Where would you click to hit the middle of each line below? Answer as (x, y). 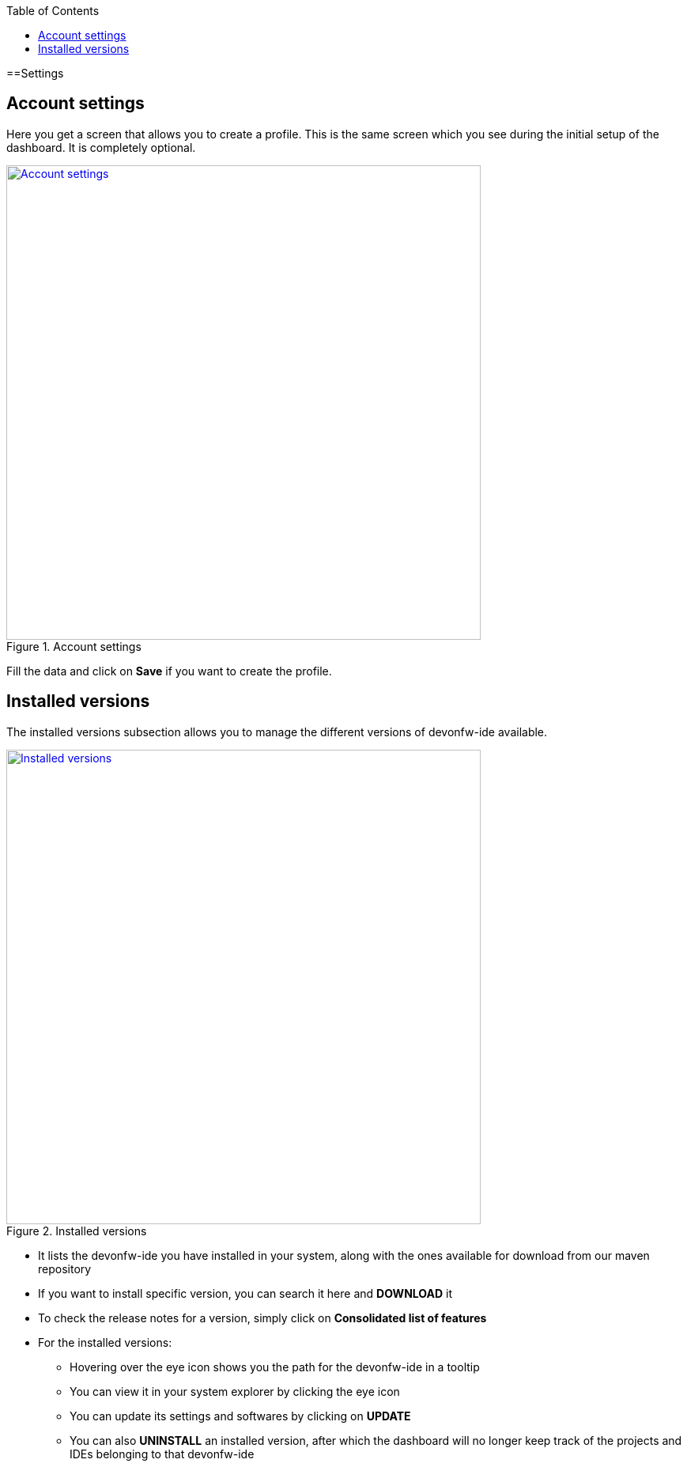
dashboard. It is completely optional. (101, 147)
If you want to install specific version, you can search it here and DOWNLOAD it (245, 1293)
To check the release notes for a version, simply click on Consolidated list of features (262, 1318)
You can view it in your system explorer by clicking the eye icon (235, 1391)
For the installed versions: (105, 1342)
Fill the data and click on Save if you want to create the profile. (169, 671)
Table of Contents (53, 11)
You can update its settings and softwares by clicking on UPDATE (240, 1416)
